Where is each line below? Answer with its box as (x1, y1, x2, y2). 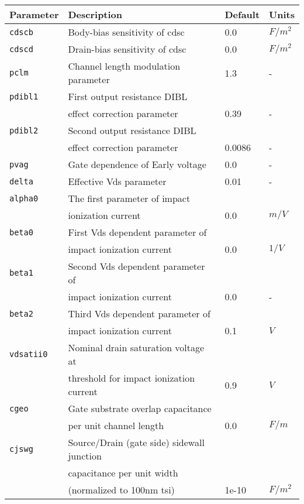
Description (68, 8, 123, 21)
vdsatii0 (9, 349, 48, 359)
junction (68, 449, 102, 462)
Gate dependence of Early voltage (68, 157, 206, 171)
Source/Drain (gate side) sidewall (68, 436, 205, 449)
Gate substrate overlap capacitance (68, 402, 212, 415)
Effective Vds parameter (68, 174, 167, 188)
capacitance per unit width (68, 466, 178, 479)
